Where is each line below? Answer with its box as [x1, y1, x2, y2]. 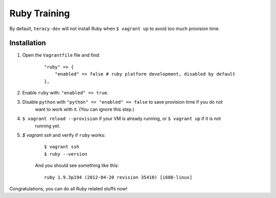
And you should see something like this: [35, 162, 119, 168]
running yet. [35, 122, 61, 129]
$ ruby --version [44, 151, 87, 157]
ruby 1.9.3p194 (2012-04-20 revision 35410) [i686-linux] [44, 174, 193, 180]
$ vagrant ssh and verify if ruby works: [22, 132, 106, 138]
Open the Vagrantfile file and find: [22, 52, 101, 58]
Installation [9, 39, 46, 47]
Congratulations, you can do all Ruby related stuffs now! [9, 185, 128, 191]
